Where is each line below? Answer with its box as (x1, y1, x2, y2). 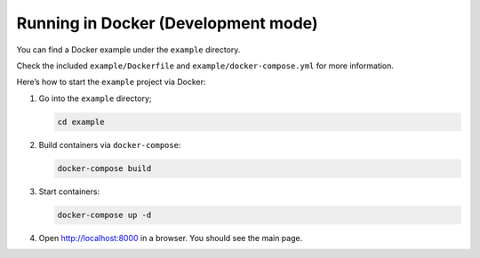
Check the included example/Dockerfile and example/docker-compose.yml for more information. (16, 60, 395, 71)
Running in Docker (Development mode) (16, 13, 318, 33)
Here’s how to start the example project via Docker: (16, 76, 206, 88)
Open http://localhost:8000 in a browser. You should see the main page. (38, 232, 303, 243)
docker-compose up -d (57, 209, 152, 220)
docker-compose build (57, 163, 152, 173)
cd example (57, 116, 105, 127)
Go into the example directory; (38, 93, 152, 104)
